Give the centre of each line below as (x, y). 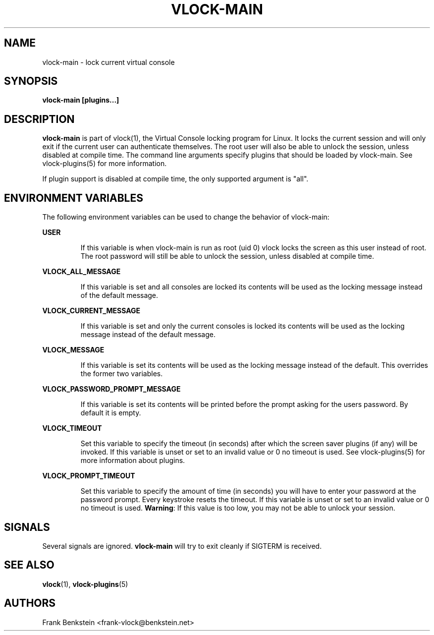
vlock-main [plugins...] (81, 100)
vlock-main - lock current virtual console (108, 62)
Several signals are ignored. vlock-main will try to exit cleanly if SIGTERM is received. (182, 546)
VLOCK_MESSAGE (73, 350)
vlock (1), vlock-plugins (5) (85, 584)
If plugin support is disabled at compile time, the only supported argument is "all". (175, 179)
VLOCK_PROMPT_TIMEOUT (89, 476)
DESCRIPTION (39, 119)
